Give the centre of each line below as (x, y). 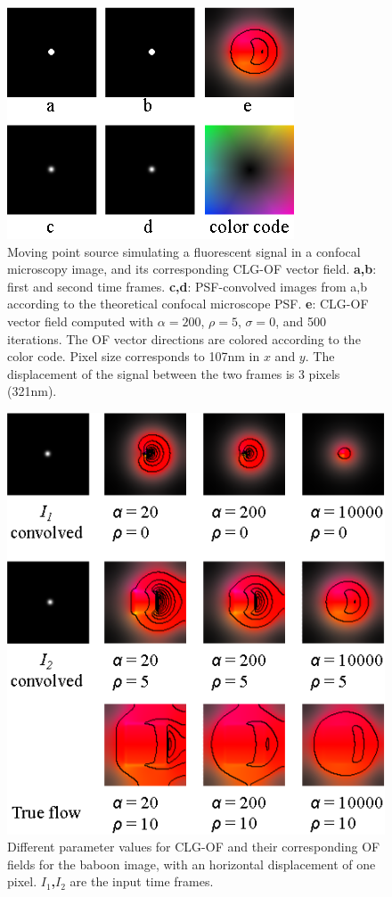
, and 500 (301, 321)
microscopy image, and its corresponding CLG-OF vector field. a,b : (192, 269)
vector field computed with (81, 321)
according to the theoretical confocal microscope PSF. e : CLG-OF (188, 304)
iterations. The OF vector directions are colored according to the (184, 338)
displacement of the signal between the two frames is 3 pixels (174, 373)
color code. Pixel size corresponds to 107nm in (134, 356)
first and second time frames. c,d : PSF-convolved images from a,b (188, 286)
